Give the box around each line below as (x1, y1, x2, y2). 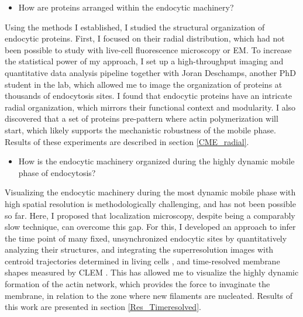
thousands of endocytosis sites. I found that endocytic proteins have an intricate (5, 89, 292, 102)
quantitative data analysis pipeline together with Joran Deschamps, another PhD (5, 66, 296, 78)
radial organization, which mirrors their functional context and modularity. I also (5, 101, 296, 113)
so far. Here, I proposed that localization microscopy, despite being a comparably (5, 209, 295, 221)
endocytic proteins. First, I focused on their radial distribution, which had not (5, 32, 285, 44)
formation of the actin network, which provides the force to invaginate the (5, 278, 270, 290)
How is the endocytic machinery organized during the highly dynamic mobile (18, 155, 295, 167)
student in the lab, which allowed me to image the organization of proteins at (5, 78, 283, 90)
